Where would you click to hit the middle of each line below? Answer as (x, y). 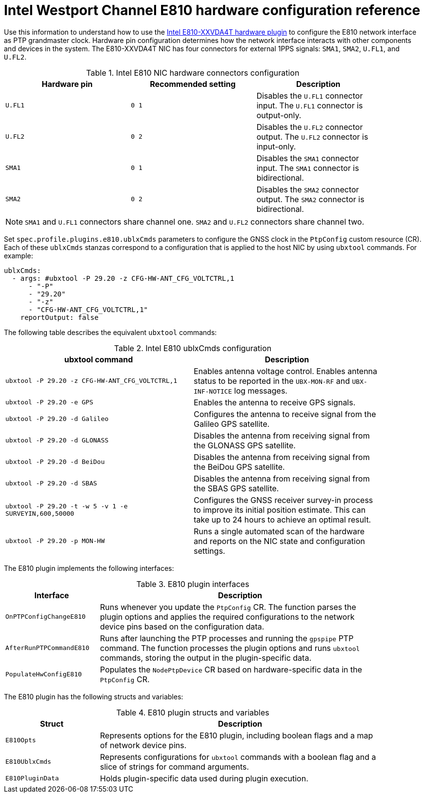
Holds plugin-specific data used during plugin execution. (204, 778)
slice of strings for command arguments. (175, 766)
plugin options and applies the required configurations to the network (227, 617)
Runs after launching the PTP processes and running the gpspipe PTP (227, 638)
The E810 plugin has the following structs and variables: (94, 696)
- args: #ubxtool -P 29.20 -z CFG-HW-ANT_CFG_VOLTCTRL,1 (123, 278)
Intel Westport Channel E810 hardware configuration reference (212, 10)
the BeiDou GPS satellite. (239, 467)
